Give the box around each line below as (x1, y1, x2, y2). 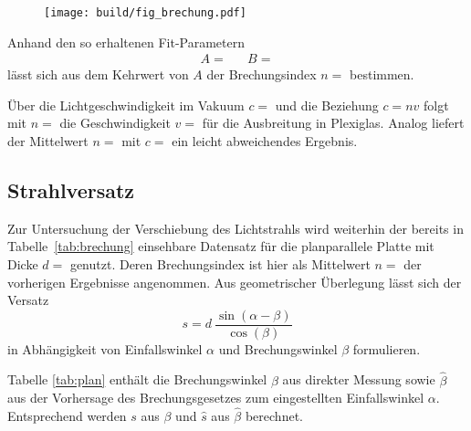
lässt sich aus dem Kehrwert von (7, 65, 189, 84)
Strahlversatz (7, 176, 135, 205)
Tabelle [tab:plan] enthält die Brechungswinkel (7, 370, 267, 389)
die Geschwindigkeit (59, 113, 171, 132)
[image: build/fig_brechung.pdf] (44, 6, 246, 19)
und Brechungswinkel (218, 339, 338, 358)
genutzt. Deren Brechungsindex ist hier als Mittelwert (69, 255, 371, 274)
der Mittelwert (7, 131, 89, 151)
